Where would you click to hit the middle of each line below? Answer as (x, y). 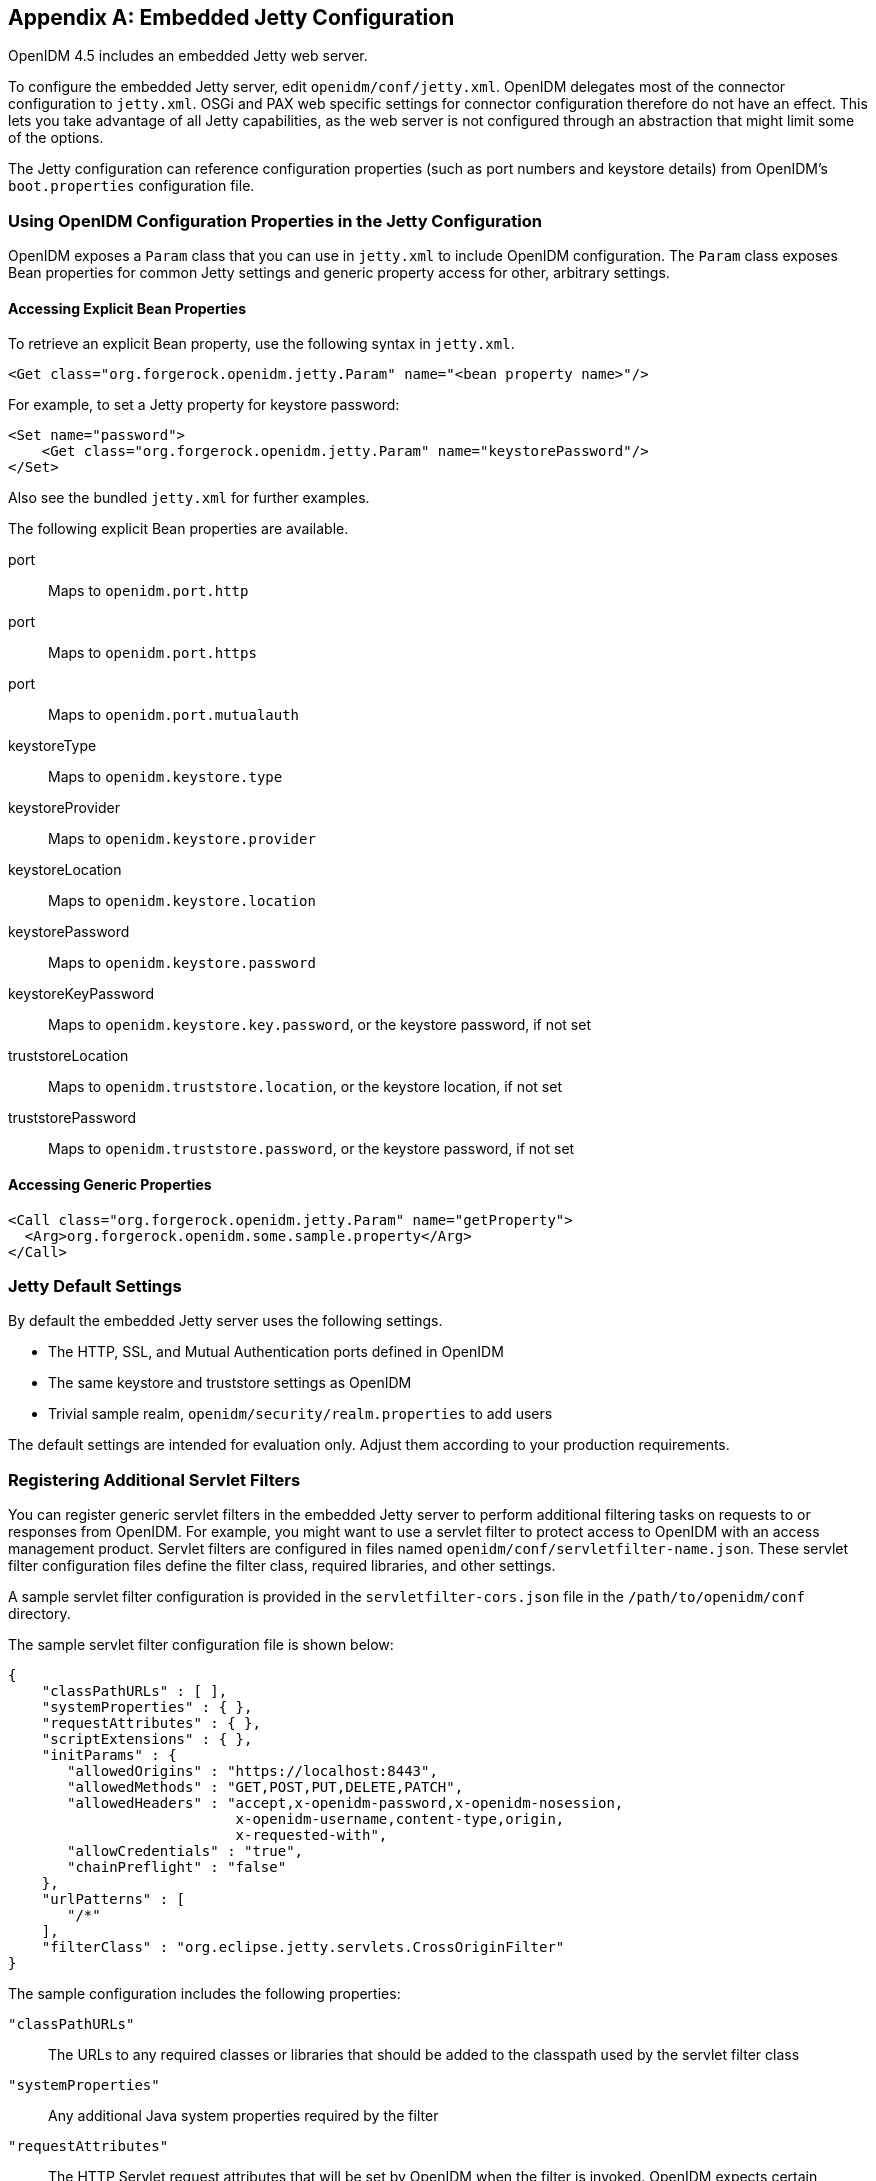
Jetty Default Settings (95, 1285)
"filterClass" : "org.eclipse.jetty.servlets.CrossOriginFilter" (303, 1947)
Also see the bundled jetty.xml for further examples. (189, 498)
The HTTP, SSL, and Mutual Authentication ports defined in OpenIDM (276, 1352)
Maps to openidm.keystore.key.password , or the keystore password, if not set (320, 1025)
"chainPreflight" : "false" (177, 1867)
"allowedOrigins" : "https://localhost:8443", (252, 1771)
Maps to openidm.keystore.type (165, 777)
